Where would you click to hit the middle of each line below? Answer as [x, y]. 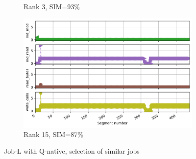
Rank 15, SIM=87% [53, 134]
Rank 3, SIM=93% [52, 6]
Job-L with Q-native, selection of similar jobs [72, 150]
